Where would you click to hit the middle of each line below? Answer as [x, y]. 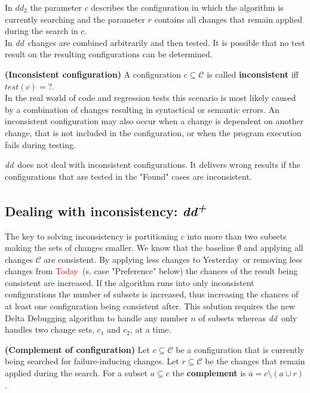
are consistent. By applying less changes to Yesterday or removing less [173, 259]
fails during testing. [40, 144]
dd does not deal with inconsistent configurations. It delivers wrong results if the [153, 165]
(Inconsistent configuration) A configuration [93, 74]
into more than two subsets [237, 236]
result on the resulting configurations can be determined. [109, 54]
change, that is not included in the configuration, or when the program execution [153, 132]
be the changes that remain [255, 361]
